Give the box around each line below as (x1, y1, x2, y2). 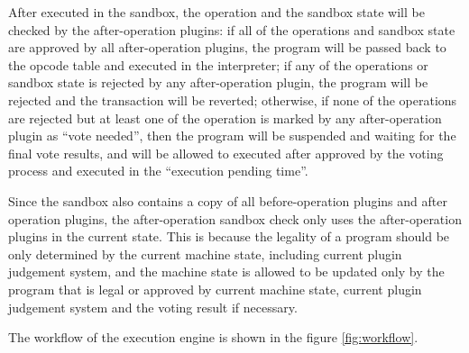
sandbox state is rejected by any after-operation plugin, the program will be (8, 73, 428, 92)
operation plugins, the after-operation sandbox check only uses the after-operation (8, 209, 462, 228)
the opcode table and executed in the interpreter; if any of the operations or (8, 55, 428, 74)
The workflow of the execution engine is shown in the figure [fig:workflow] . (8, 328, 418, 347)
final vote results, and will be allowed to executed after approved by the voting (8, 143, 444, 162)
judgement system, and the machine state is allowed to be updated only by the (8, 262, 445, 281)
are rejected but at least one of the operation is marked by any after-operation (8, 108, 442, 127)
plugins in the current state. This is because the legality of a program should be (8, 227, 450, 246)
